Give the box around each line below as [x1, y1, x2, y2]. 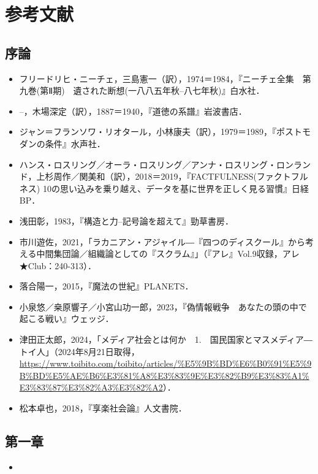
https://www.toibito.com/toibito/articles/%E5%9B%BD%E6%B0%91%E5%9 [19, 357, 312, 370]
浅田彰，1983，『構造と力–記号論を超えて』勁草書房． [19, 214, 234, 227]
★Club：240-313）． [19, 259, 97, 272]
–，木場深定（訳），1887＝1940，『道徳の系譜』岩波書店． [19, 104, 247, 117]
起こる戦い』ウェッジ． [19, 312, 114, 325]
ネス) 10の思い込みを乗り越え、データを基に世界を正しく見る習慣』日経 [19, 182, 309, 194]
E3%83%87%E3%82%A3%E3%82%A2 [19, 381, 163, 394]
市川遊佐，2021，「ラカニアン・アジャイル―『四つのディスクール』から [19, 235, 305, 248]
